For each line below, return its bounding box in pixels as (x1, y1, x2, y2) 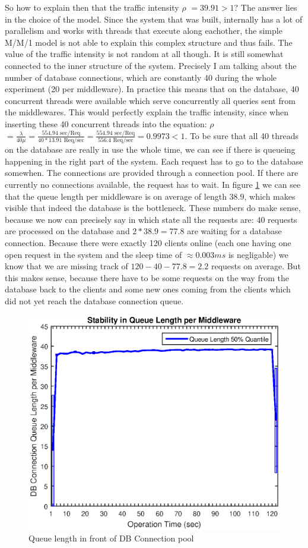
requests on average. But (211, 260, 301, 272)
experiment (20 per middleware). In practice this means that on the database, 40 (5, 83, 299, 95)
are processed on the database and (5, 225, 130, 237)
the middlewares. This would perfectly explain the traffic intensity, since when (5, 106, 288, 118)
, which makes (244, 190, 296, 202)
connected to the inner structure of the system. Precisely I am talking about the (5, 59, 297, 71)
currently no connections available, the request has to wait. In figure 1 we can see (5, 178, 301, 190)
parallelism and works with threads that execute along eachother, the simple (5, 24, 282, 37)
